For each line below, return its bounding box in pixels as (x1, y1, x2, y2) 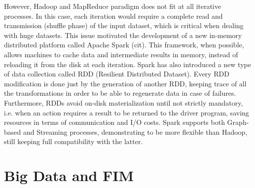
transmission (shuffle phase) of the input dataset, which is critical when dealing (4, 20, 244, 31)
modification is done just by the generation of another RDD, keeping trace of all (4, 78, 247, 88)
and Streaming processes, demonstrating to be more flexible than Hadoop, (23, 126, 248, 137)
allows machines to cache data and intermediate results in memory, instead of (4, 49, 238, 59)
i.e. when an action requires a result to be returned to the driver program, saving (4, 107, 249, 117)
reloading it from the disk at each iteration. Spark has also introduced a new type (4, 59, 251, 69)
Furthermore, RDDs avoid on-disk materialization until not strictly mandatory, (4, 97, 243, 108)
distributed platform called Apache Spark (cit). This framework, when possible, (4, 39, 244, 50)
